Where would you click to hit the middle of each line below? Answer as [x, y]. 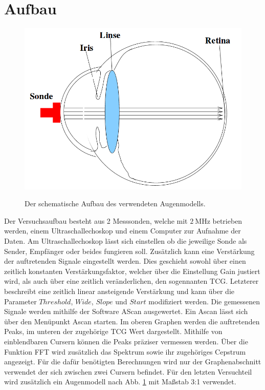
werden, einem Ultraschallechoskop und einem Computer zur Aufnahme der [123, 231]
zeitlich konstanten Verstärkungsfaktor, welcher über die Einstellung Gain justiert [132, 271]
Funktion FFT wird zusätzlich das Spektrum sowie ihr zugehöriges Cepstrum [125, 351]
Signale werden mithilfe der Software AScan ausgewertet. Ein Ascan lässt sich [126, 311]
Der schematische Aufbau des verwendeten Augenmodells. [115, 203]
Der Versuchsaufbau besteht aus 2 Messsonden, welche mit [96, 220]
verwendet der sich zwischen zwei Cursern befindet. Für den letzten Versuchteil [128, 371]
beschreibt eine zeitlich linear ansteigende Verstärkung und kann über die [119, 291]
